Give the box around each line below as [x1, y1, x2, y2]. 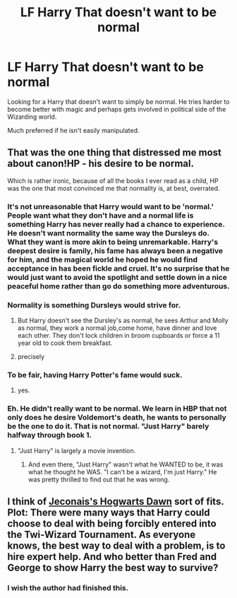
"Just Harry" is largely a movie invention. [17, 446, 136, 455]
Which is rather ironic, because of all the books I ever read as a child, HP [7, 176, 219, 184]
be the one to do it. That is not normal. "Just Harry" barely [7, 421, 209, 431]
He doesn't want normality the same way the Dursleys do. [7, 228, 209, 238]
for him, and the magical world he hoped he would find [7, 254, 198, 264]
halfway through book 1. [7, 430, 92, 440]
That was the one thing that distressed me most [7, 146, 222, 159]
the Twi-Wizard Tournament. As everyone [7, 528, 196, 541]
